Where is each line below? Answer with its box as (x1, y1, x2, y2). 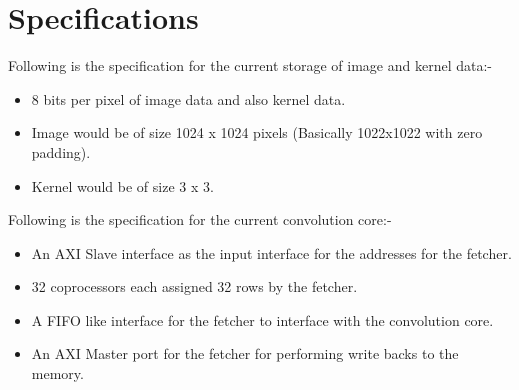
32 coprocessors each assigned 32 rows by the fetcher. (31, 276, 358, 297)
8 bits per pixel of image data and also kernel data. (31, 88, 346, 109)
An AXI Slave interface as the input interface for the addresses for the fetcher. (31, 242, 512, 263)
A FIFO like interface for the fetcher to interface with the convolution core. (31, 309, 494, 330)
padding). (31, 141, 91, 162)
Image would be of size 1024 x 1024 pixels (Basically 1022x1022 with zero (31, 122, 483, 143)
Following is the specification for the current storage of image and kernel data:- (8, 55, 493, 76)
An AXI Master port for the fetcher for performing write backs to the (31, 343, 459, 364)
